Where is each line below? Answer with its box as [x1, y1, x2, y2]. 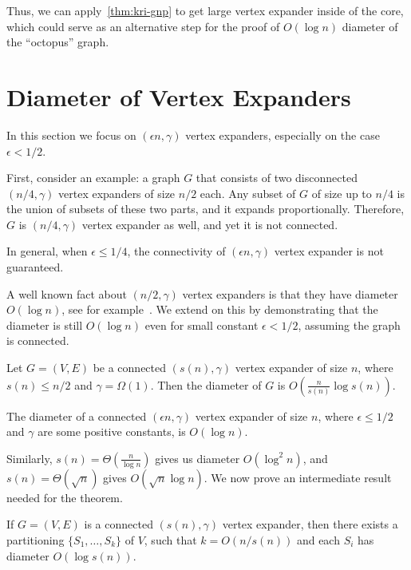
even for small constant [144, 316, 259, 333]
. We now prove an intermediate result [204, 469, 392, 485]
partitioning [6, 532, 65, 548]
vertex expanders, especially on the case [185, 126, 380, 143]
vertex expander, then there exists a [222, 516, 398, 532]
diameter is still [6, 316, 83, 333]
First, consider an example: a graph [6, 169, 180, 186]
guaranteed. [6, 259, 64, 275]
